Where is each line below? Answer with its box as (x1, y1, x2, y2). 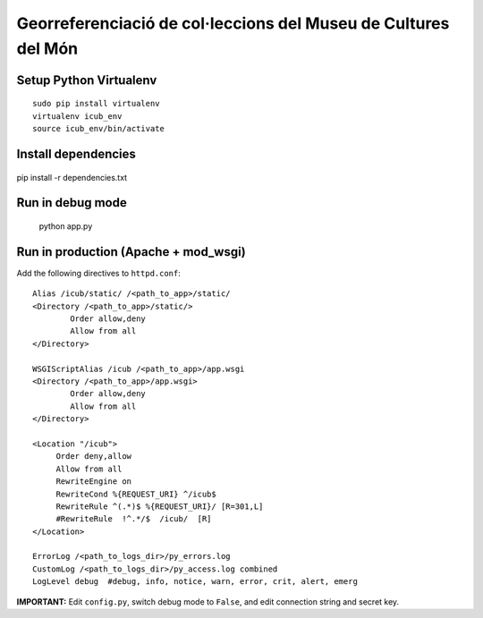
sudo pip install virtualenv (32, 98, 160, 109)
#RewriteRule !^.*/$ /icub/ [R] (55, 514, 212, 524)
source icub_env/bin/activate (32, 123, 165, 134)
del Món (16, 38, 79, 58)
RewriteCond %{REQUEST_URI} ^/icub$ (55, 488, 216, 499)
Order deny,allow (55, 452, 132, 461)
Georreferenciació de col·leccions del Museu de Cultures (16, 13, 450, 33)
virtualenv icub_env (32, 111, 123, 121)
